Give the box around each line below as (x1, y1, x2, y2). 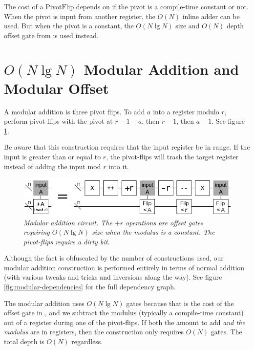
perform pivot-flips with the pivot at (4, 116, 113, 126)
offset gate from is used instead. (4, 30, 99, 40)
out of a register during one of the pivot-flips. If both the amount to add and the (4, 317, 245, 327)
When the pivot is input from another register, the (4, 11, 155, 21)
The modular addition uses (4, 298, 85, 308)
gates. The (211, 327, 242, 337)
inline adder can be (182, 11, 240, 21)
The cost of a (4, 1, 43, 11)
